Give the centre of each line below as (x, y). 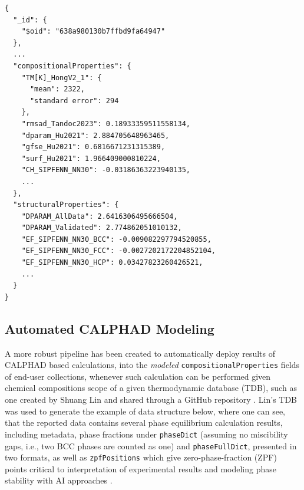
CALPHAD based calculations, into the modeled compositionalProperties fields (152, 365)
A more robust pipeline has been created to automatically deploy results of (140, 353)
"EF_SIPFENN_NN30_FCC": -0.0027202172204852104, (118, 251)
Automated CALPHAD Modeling (110, 328)
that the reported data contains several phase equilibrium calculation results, (144, 422)
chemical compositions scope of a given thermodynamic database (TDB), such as (151, 388)
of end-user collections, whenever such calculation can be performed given (138, 376)
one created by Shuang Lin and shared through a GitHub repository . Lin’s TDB (151, 399)
